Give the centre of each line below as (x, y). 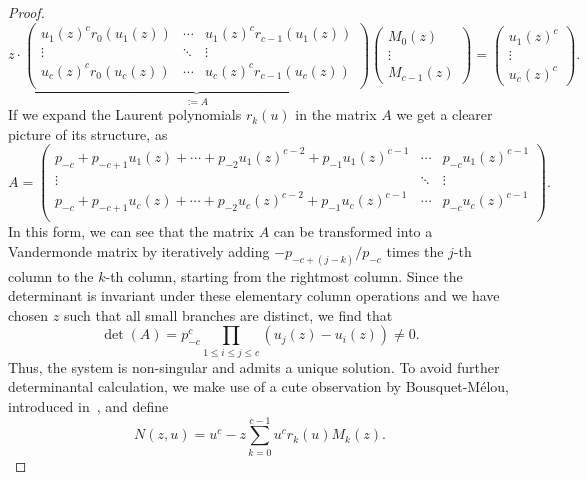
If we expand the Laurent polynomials (125, 114)
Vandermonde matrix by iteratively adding (139, 250)
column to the (51, 275)
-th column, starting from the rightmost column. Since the (284, 275)
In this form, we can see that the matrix (131, 231)
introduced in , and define (88, 405)
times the (415, 250)
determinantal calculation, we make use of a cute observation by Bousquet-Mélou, (258, 386)
